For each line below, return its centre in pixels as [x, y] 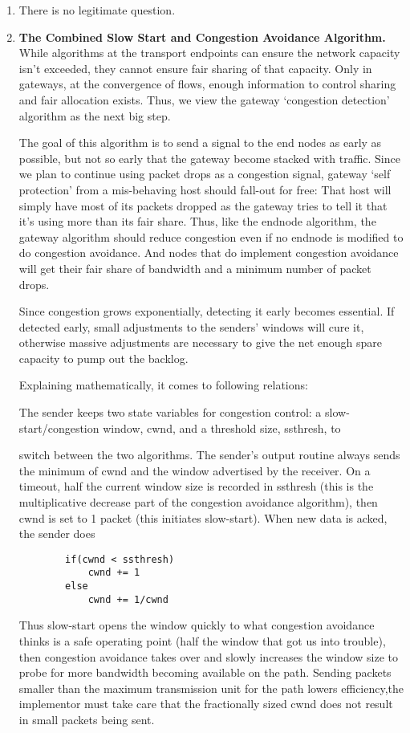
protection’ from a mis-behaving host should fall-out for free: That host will [205, 189]
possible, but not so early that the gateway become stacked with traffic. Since [209, 158]
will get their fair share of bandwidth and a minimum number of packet [195, 268]
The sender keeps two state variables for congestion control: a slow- [184, 412]
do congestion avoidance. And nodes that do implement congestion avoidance [209, 252]
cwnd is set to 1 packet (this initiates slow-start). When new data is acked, [203, 517]
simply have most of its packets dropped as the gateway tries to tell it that [203, 205]
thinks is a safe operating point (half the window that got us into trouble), [202, 641]
